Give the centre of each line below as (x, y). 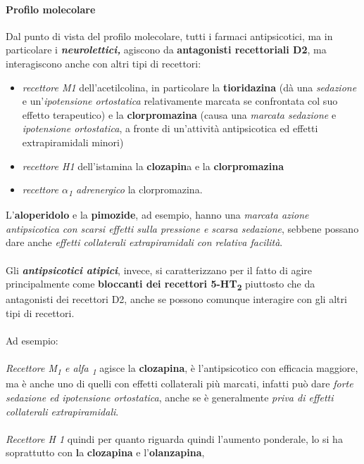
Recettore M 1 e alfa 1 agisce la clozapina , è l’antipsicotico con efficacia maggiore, (182, 369)
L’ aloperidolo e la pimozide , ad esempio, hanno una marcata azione (157, 215)
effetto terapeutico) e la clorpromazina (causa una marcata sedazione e (179, 114)
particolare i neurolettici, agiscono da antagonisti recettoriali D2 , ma (166, 50)
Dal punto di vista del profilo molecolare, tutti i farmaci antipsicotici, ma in (169, 36)
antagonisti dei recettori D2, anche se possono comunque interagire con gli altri (176, 299)
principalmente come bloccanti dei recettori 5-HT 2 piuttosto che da (161, 285)
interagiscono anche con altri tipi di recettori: (103, 63)
